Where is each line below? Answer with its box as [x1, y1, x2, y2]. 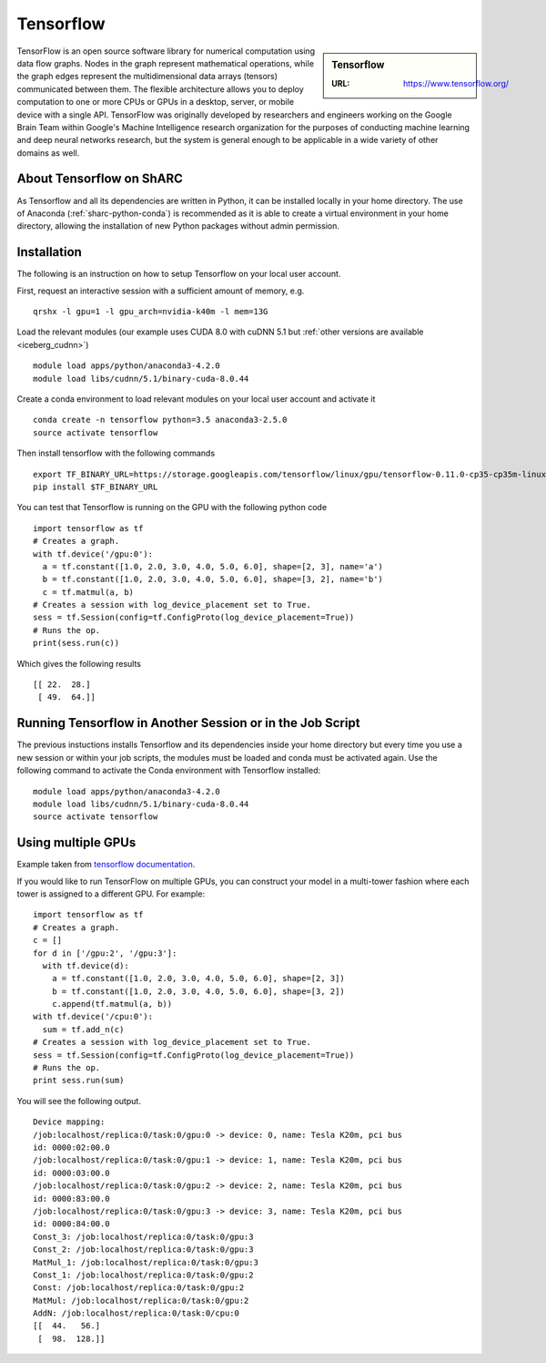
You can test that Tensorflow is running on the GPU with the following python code [16, 502, 328, 513]
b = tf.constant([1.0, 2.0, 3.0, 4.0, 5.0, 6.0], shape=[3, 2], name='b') [42, 574, 384, 585]
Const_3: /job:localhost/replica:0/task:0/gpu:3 [33, 1231, 254, 1242]
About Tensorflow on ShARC [16, 171, 184, 187]
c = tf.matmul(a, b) [42, 587, 135, 597]
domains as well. [16, 147, 80, 159]
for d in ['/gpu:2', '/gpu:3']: [33, 948, 177, 958]
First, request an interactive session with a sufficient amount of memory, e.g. [16, 285, 305, 296]
